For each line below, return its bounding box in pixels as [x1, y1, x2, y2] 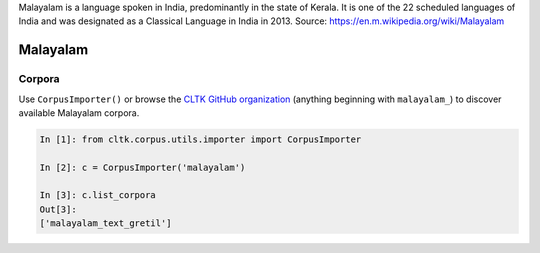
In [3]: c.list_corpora [39, 190, 157, 201]
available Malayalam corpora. [18, 106, 140, 119]
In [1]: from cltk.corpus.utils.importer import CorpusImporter [39, 133, 362, 145]
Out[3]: [39, 203, 77, 215]
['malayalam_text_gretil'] [39, 218, 172, 229]
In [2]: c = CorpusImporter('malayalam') [39, 161, 246, 173]
